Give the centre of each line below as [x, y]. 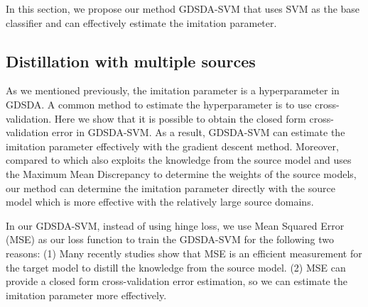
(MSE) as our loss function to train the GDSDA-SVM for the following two [170, 239]
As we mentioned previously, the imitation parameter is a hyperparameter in [173, 90]
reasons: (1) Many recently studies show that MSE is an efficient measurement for [184, 253]
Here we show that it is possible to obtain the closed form [180, 118]
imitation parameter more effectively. [86, 295]
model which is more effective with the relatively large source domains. [160, 202]
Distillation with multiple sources [131, 61]
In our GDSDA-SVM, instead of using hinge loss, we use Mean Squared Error [175, 225]
